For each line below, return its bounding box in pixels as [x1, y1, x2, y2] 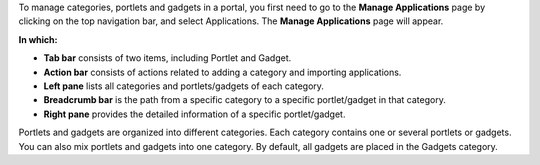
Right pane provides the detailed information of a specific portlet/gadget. [43, 108, 346, 120]
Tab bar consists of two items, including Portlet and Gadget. [43, 52, 292, 64]
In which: [18, 33, 59, 45]
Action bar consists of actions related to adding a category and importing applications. [43, 66, 402, 78]
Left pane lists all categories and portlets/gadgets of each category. [43, 80, 325, 92]
